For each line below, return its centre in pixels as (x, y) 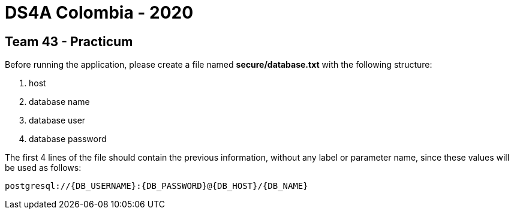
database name (59, 102)
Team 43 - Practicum (69, 41)
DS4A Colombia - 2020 (99, 13)
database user (57, 120)
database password (68, 139)
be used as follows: (43, 168)
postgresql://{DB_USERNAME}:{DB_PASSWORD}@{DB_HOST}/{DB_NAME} (157, 186)
